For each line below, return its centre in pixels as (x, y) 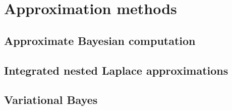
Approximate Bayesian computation (100, 40)
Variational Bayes (51, 100)
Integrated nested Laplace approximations (116, 70)
